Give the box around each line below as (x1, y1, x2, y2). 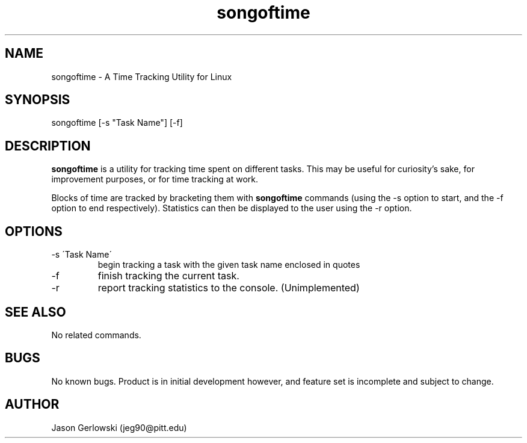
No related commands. (51, 329, 141, 340)
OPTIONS (5, 223, 63, 239)
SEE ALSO (5, 304, 66, 320)
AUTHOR (5, 397, 60, 412)
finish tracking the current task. (97, 270, 239, 282)
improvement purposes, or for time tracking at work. (51, 174, 259, 185)
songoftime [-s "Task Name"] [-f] (51, 117, 183, 128)
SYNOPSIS (5, 92, 70, 108)
